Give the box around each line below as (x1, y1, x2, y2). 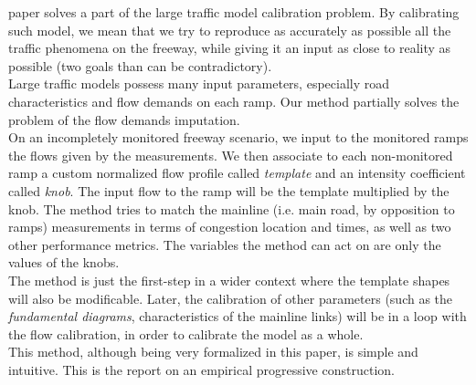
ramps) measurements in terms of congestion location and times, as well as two (8, 217, 451, 236)
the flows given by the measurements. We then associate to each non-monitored (8, 145, 453, 164)
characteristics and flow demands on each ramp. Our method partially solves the (8, 91, 460, 110)
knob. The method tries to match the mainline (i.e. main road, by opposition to (8, 199, 455, 218)
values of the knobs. (8, 253, 120, 272)
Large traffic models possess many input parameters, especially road (8, 74, 390, 93)
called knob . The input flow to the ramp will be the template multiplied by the (8, 181, 450, 200)
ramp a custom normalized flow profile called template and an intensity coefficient (8, 163, 466, 182)
